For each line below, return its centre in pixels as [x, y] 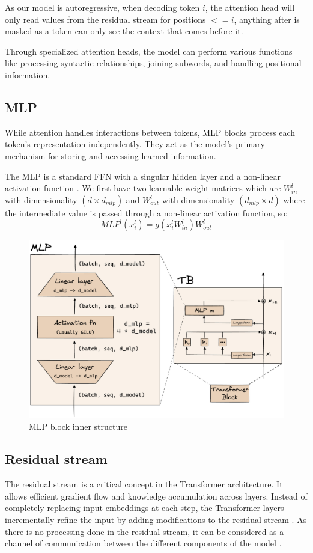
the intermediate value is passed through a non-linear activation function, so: [147, 212]
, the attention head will [250, 7]
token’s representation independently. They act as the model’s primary [135, 144]
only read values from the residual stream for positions [105, 19]
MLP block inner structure [78, 426]
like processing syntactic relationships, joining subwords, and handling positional [153, 63]
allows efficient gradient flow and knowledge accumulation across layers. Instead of [156, 496]
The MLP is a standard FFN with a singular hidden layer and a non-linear [143, 176]
